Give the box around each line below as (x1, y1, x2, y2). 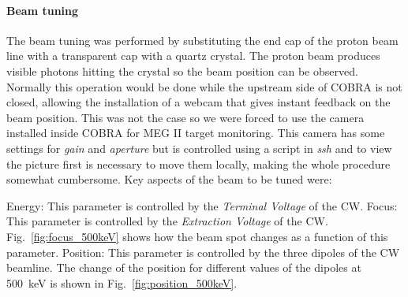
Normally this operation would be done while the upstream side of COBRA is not (6, 78, 402, 95)
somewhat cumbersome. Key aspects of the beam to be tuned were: (6, 171, 332, 187)
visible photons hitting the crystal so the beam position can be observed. (6, 62, 358, 79)
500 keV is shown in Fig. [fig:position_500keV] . (6, 274, 238, 291)
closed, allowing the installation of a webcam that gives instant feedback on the (6, 94, 391, 110)
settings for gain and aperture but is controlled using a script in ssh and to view (6, 139, 392, 156)
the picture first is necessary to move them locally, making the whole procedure (6, 155, 391, 172)
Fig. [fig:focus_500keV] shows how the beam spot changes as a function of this (6, 228, 388, 244)
